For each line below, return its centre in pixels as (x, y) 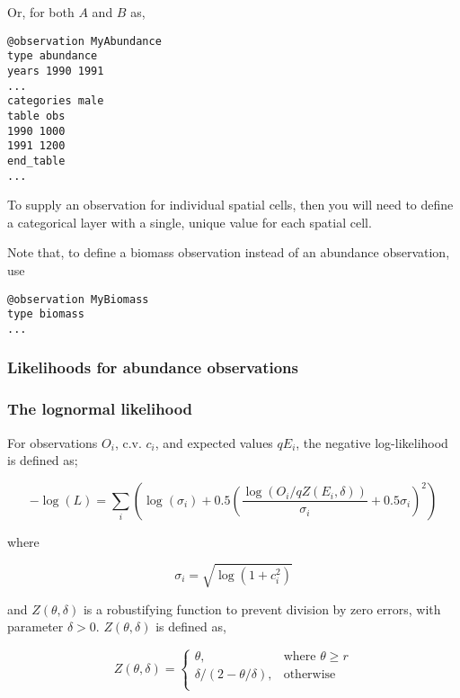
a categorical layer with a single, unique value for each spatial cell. (190, 222)
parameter (35, 626)
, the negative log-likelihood (372, 442)
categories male (56, 101)
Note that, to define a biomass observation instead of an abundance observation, (229, 252)
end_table (36, 161)
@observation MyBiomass (78, 299)
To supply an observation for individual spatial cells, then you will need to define (230, 205)
